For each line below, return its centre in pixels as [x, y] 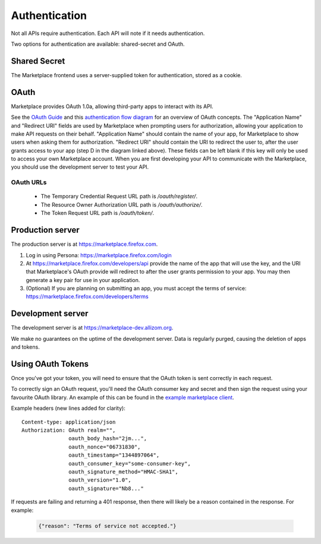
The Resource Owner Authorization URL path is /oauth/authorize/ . [122, 204]
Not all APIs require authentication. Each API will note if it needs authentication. [108, 33]
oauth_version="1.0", [100, 480]
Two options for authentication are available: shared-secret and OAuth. [98, 44]
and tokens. [25, 347]
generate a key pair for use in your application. [83, 280]
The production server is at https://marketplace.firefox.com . [84, 244]
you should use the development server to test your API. [80, 167]
